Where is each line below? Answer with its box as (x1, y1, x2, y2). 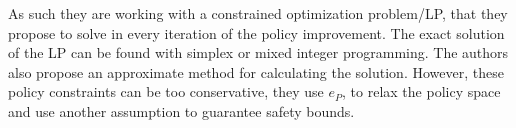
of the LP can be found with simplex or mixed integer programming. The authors (8, 42, 509, 63)
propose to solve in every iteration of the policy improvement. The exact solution (8, 22, 505, 43)
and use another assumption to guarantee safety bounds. (8, 100, 355, 121)
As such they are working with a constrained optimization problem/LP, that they (8, 3, 508, 23)
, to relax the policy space (342, 81, 501, 102)
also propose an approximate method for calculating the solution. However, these (8, 61, 504, 82)
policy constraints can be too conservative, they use (8, 81, 324, 102)
